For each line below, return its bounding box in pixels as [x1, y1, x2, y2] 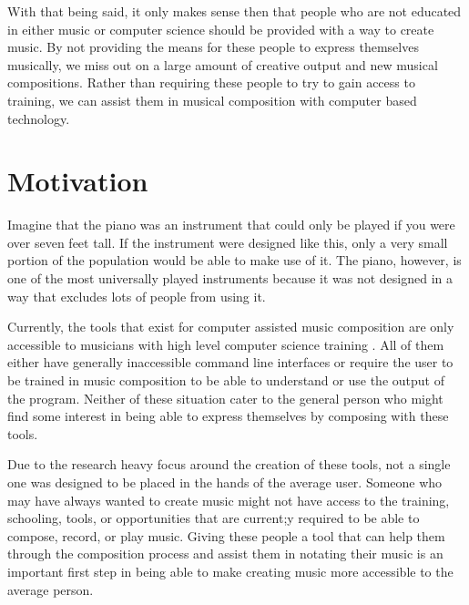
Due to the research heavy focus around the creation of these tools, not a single [7, 455, 451, 474]
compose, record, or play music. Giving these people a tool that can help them [7, 526, 445, 545]
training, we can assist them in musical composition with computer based [7, 90, 417, 109]
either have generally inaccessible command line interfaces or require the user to [7, 353, 454, 372]
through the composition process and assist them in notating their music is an [7, 544, 444, 563]
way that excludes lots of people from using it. [7, 286, 266, 305]
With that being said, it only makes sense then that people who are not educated [7, 2, 462, 20]
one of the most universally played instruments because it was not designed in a [7, 269, 454, 288]
